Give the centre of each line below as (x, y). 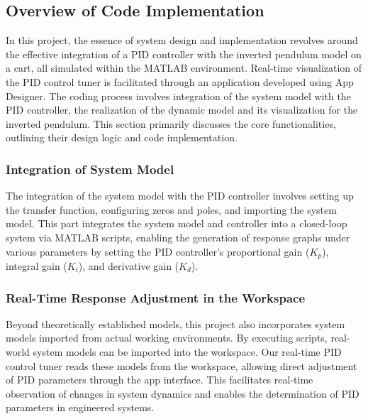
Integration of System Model (90, 169)
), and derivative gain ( (129, 266)
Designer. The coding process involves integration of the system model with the (178, 96)
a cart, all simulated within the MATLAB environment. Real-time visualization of (184, 68)
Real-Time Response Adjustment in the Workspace (156, 297)
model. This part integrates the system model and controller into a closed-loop (177, 223)
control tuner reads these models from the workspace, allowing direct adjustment (182, 365)
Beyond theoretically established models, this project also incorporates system (175, 323)
